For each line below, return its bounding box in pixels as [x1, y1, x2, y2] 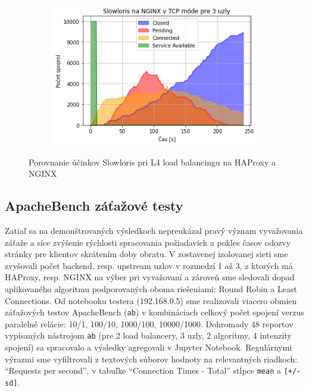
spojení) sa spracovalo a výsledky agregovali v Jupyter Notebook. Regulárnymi [5, 341, 292, 354]
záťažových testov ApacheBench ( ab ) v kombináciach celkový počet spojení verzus [5, 306, 304, 318]
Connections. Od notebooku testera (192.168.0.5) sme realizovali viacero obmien [5, 294, 297, 306]
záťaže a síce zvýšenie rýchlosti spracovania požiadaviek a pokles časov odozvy [5, 236, 291, 248]
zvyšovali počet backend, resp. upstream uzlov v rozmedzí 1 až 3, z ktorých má [5, 259, 293, 271]
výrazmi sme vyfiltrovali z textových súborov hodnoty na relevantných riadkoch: [5, 352, 298, 365]
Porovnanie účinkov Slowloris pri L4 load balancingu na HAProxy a [29, 155, 276, 168]
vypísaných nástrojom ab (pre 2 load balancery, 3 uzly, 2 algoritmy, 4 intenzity [5, 329, 292, 342]
